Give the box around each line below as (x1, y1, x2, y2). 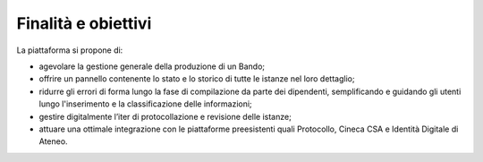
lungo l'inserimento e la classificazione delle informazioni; (38, 98, 252, 109)
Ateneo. (38, 136, 68, 147)
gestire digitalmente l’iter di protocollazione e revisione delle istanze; (38, 111, 292, 122)
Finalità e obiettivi (16, 13, 152, 33)
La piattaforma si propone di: (16, 45, 123, 55)
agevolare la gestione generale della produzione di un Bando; (38, 61, 266, 72)
